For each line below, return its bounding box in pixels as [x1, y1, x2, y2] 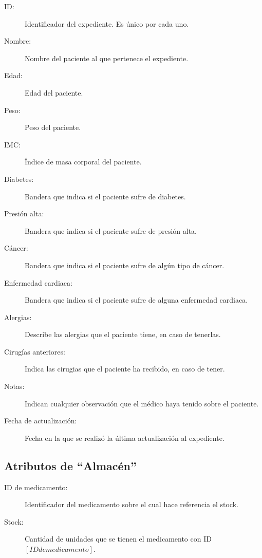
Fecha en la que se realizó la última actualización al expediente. [25, 432, 224, 443]
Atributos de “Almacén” [4, 457, 137, 473]
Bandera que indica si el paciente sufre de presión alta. [25, 225, 197, 236]
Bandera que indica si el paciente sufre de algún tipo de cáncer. [25, 259, 224, 270]
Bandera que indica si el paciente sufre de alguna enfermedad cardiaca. [25, 294, 248, 305]
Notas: [4, 381, 25, 392]
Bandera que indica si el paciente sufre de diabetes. [25, 191, 186, 201]
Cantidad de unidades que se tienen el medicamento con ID [25, 533, 212, 544]
